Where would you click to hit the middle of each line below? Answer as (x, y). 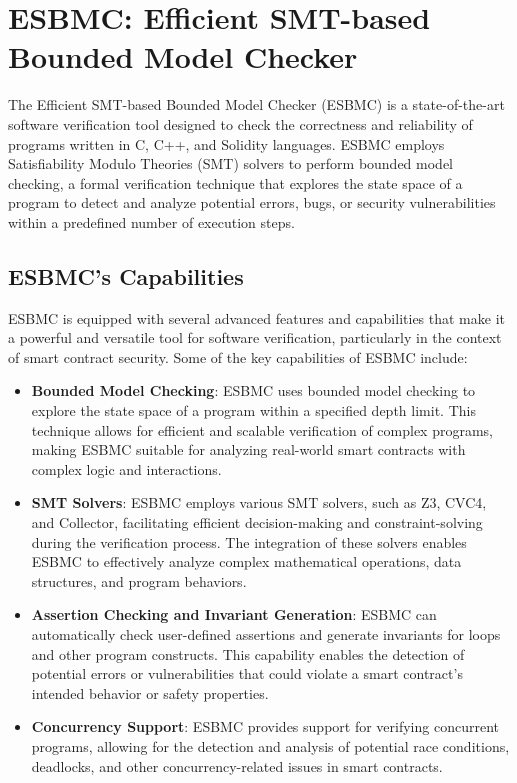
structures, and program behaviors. (139, 580)
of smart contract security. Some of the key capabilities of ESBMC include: (238, 356)
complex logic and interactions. (126, 468)
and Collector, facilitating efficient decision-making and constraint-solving (257, 522)
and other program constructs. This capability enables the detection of (248, 653)
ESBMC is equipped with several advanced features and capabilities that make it (256, 317)
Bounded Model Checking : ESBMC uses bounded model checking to (253, 390)
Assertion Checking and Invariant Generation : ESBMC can (234, 614)
